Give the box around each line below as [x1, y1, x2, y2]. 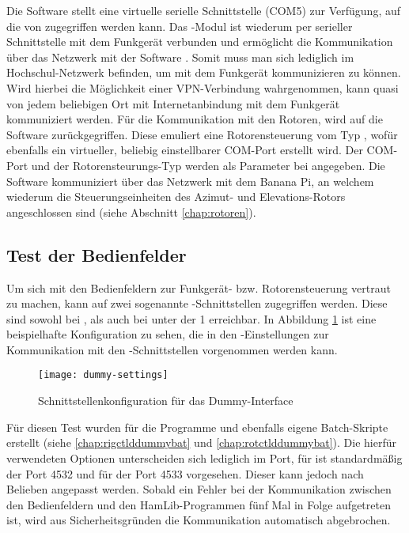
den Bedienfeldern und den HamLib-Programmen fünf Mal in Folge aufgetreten [6, 496, 391, 512]
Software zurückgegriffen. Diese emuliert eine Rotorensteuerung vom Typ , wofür [6, 126, 398, 142]
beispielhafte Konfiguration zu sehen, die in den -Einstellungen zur [6, 326, 329, 342]
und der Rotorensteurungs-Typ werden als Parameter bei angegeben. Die [31, 157, 385, 173]
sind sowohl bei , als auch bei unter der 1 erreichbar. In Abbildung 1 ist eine [6, 310, 377, 327]
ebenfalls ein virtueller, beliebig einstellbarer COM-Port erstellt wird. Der [6, 142, 363, 158]
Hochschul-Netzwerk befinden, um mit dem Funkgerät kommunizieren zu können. [6, 64, 401, 81]
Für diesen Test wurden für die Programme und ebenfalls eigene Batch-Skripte [6, 418, 388, 435]
